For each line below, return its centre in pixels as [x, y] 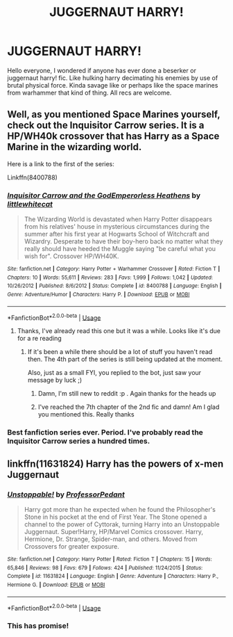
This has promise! [38, 626]
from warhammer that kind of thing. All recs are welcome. [89, 92]
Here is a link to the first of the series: [61, 163]
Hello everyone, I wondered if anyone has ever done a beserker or [102, 70]
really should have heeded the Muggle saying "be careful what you [120, 249]
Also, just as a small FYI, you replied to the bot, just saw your [114, 373]
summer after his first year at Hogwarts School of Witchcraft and [116, 234]
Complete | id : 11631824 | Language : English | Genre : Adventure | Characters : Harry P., [113, 576]
